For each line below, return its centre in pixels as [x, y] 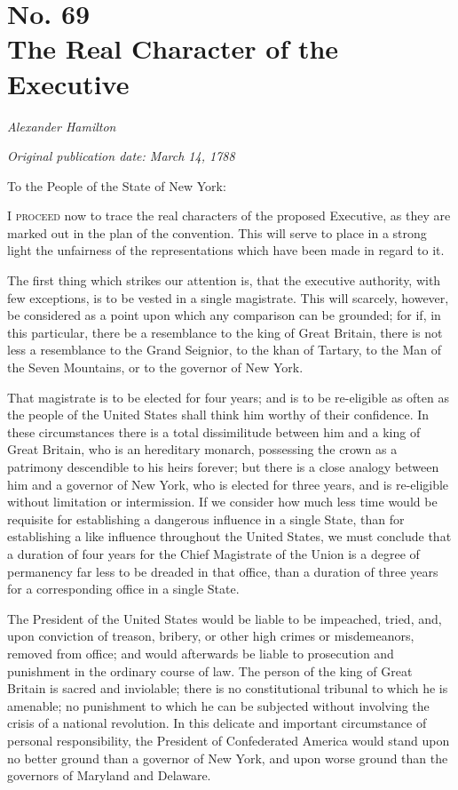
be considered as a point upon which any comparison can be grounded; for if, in [224, 315]
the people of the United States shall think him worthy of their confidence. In [218, 415]
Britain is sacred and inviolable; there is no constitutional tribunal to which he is [228, 688]
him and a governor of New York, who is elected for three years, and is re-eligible [228, 484]
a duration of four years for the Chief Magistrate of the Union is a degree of [213, 553]
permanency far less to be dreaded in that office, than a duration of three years [223, 571]
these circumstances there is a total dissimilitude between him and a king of [214, 431]
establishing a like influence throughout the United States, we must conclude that [229, 536]
